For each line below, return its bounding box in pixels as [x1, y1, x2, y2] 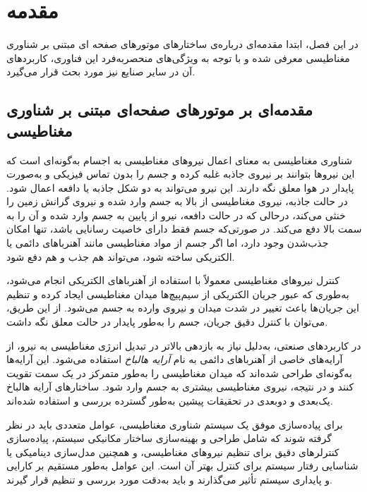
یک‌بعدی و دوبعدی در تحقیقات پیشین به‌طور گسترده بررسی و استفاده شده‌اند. [6, 393, 333, 407]
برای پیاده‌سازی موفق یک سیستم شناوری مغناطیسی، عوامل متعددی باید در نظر [6, 417, 343, 431]
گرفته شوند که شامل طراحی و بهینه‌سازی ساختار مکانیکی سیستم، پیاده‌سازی [6, 431, 332, 445]
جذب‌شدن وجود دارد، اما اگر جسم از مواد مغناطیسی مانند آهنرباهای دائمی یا [6, 235, 329, 250]
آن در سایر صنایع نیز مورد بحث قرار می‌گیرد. [6, 64, 195, 79]
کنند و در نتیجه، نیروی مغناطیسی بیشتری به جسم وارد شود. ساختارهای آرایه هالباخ [6, 379, 354, 394]
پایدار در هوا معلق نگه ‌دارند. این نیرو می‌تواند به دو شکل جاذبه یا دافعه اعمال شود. [6, 180, 354, 195]
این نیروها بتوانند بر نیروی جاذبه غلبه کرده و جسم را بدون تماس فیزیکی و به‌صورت [6, 166, 355, 181]
